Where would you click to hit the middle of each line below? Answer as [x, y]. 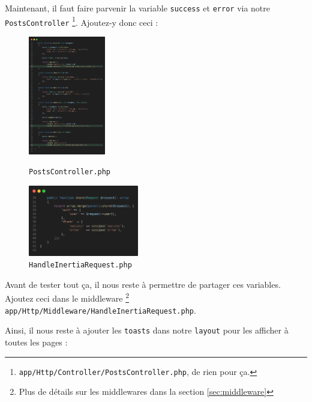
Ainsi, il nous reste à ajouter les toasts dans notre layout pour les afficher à [147, 330]
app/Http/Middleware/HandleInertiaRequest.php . [100, 310]
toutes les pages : [36, 342]
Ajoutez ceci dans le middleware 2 [67, 297]
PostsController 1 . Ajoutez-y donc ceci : [82, 21]
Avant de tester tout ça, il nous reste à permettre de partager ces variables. [143, 284]
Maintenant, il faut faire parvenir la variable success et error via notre [138, 8]
